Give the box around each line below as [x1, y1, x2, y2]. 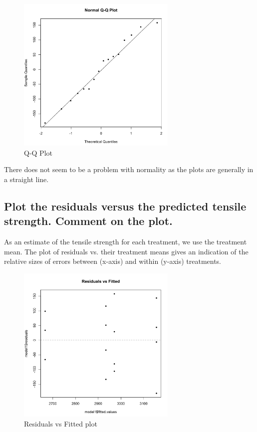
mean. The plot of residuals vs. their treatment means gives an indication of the [4, 246, 249, 256]
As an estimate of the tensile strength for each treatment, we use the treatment [4, 236, 247, 247]
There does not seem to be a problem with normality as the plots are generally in [4, 164, 254, 175]
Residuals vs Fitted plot [24, 418, 97, 429]
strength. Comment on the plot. [4, 213, 173, 228]
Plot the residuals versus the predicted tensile [4, 198, 247, 214]
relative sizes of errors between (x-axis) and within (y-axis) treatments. [4, 256, 222, 266]
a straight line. [4, 174, 49, 184]
